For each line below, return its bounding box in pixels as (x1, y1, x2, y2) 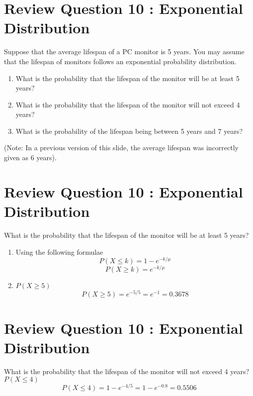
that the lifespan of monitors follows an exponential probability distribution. (4, 56, 237, 66)
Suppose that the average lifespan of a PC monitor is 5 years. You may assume (4, 46, 245, 57)
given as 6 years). (4, 152, 57, 163)
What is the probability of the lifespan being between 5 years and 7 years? (15, 125, 243, 136)
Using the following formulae (15, 246, 103, 257)
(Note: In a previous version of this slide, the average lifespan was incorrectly (4, 142, 239, 153)
